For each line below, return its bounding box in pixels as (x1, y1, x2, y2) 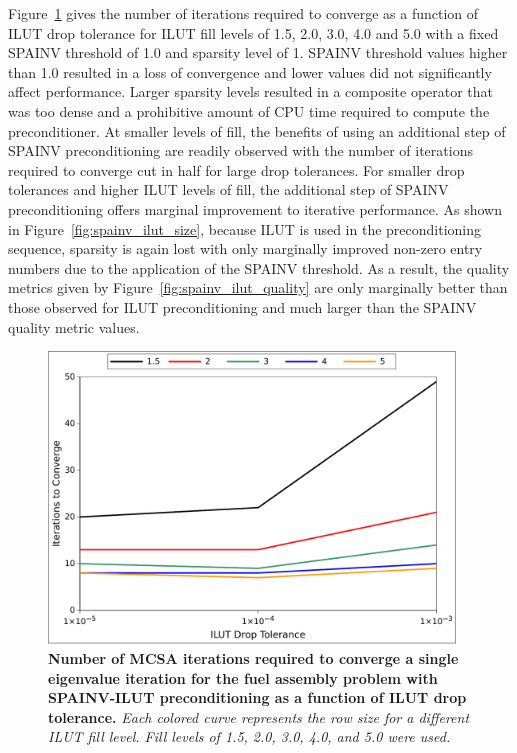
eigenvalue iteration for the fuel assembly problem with (48, 667, 438, 688)
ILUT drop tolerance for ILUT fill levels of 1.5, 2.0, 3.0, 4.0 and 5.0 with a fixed (8, 22, 499, 43)
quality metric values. (8, 316, 140, 337)
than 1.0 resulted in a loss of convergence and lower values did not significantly (8, 61, 492, 82)
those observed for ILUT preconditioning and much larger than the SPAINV (8, 296, 477, 317)
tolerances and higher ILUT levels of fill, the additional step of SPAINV (8, 179, 449, 200)
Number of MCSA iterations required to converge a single (48, 647, 459, 668)
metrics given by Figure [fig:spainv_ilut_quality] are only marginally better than (8, 277, 508, 298)
